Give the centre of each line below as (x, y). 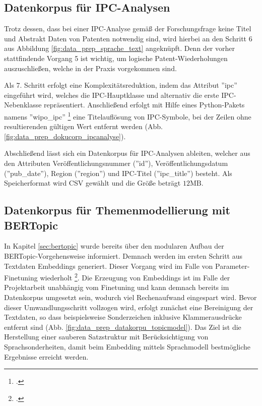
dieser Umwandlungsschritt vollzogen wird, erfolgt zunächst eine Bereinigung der (129, 307)
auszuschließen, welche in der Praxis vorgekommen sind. (90, 68)
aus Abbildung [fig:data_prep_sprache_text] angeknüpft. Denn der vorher (119, 48)
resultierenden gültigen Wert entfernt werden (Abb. (83, 126)
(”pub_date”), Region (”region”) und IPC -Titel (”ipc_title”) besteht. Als (118, 173)
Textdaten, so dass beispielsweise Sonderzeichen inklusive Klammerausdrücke (123, 317)
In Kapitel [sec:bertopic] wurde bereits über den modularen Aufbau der (114, 246)
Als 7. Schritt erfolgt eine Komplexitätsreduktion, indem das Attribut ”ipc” (121, 85)
